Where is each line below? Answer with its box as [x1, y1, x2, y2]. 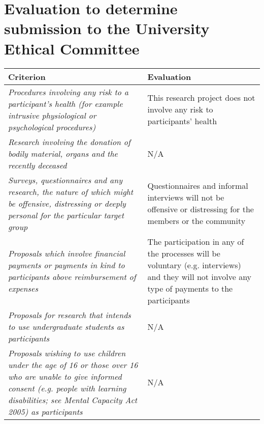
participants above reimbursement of [8, 270, 136, 282]
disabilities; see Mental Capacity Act [8, 393, 138, 406]
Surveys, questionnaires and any [8, 174, 122, 186]
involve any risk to [147, 103, 213, 115]
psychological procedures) [8, 121, 96, 133]
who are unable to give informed [8, 370, 122, 382]
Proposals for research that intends [8, 308, 131, 321]
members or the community [147, 215, 246, 227]
